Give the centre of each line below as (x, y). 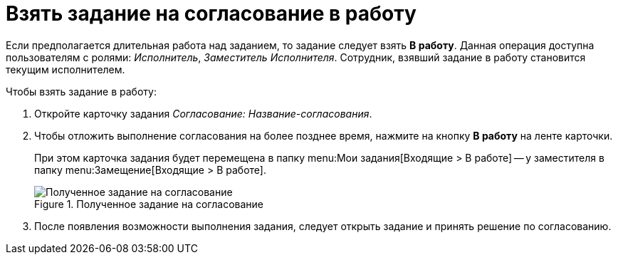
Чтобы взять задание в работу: (81, 91)
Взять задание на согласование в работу (211, 14)
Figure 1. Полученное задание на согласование (149, 204)
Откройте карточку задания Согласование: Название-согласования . (203, 113)
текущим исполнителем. (66, 69)
